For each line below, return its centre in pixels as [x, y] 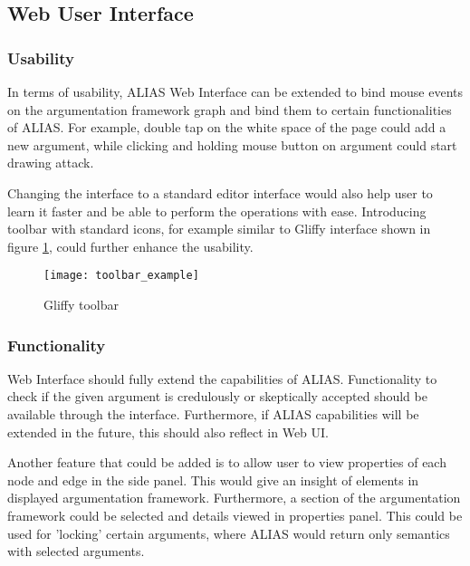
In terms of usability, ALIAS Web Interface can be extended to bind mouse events [235, 91]
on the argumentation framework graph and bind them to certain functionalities [230, 109]
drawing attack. [51, 163]
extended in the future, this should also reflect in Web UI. [168, 432]
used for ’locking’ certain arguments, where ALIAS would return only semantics [229, 533]
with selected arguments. [76, 551]
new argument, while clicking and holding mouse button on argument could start [232, 144]
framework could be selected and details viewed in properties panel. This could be [235, 515]
